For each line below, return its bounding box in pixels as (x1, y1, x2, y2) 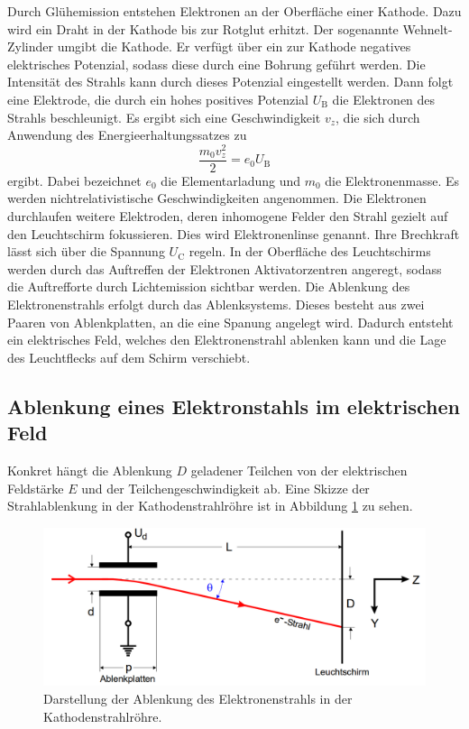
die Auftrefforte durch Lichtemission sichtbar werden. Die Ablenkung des (7, 277, 410, 296)
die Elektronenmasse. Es (325, 171, 460, 189)
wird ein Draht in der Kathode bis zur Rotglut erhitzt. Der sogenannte (7, 19, 399, 38)
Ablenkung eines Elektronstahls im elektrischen (7, 392, 460, 420)
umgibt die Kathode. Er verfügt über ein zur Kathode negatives (57, 37, 411, 56)
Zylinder (7, 37, 54, 56)
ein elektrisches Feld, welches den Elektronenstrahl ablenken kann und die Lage (7, 330, 446, 349)
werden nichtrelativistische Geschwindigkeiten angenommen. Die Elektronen (7, 189, 427, 208)
